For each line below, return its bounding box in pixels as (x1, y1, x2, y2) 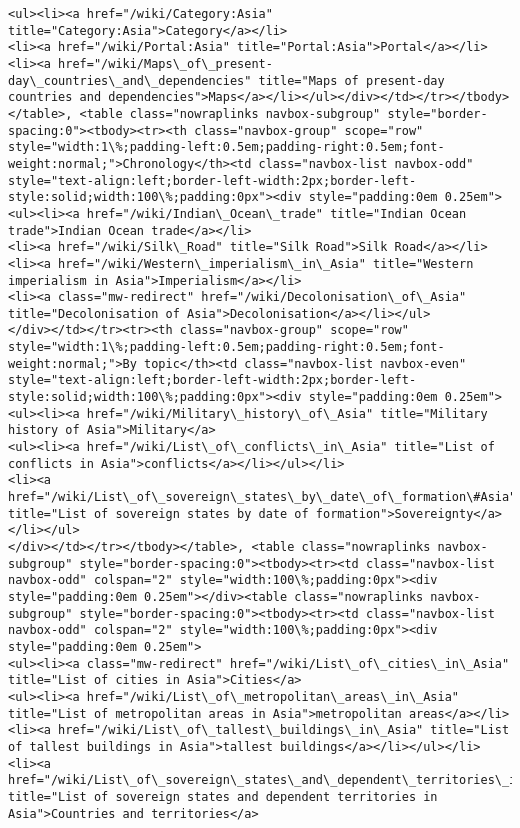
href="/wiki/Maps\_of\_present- (58, 56, 273, 71)
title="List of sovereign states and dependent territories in (8, 789, 438, 804)
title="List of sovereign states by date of (8, 506, 309, 521)
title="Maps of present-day (258, 73, 445, 88)
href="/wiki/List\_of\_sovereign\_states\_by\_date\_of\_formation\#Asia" (8, 490, 517, 505)
